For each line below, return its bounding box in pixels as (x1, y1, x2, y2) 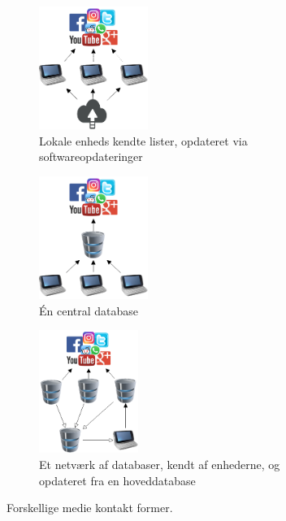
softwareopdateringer (39, 148, 143, 165)
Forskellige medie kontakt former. (6, 499, 173, 516)
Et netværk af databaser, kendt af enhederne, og (39, 456, 280, 473)
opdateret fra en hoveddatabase (39, 471, 196, 488)
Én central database (39, 302, 139, 319)
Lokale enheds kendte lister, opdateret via (39, 132, 248, 149)
